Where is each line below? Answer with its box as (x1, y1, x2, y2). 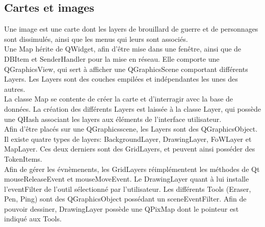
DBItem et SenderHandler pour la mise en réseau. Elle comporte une (4, 53, 220, 64)
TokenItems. (4, 153, 42, 164)
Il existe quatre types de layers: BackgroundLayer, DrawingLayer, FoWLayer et (4, 133, 252, 144)
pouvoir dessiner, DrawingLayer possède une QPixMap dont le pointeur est (4, 203, 239, 214)
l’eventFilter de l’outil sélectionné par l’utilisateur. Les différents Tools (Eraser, (4, 183, 251, 194)
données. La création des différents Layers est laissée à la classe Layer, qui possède (4, 103, 261, 114)
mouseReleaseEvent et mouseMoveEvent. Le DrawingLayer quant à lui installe (4, 173, 249, 184)
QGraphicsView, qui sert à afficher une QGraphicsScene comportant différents (4, 63, 248, 74)
